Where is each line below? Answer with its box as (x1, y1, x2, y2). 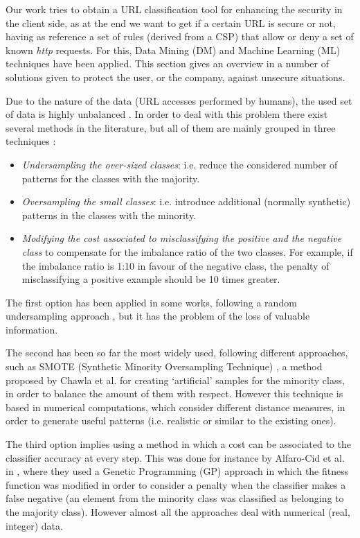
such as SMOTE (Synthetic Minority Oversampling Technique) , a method (6, 359, 323, 374)
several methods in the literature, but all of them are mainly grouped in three (6, 120, 336, 134)
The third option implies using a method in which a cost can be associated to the (6, 437, 351, 451)
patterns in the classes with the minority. (21, 207, 197, 222)
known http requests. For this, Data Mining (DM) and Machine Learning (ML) (6, 42, 341, 57)
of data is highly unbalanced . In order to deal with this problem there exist (6, 107, 328, 121)
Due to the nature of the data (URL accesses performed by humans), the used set (6, 93, 352, 107)
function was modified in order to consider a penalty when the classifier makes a (6, 477, 346, 492)
